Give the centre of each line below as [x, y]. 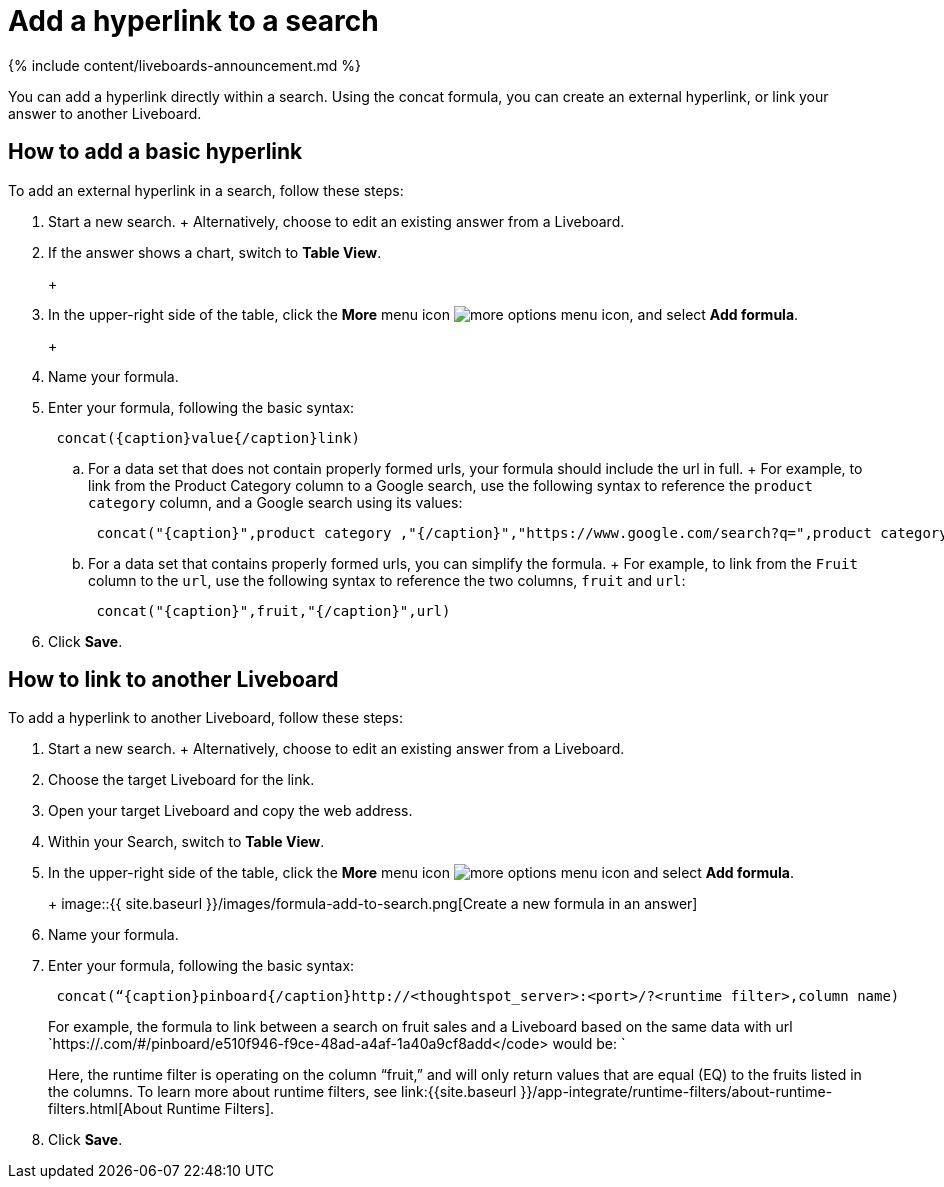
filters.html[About [105, 1109]
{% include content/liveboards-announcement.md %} [185, 65]
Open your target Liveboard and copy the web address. [230, 811]
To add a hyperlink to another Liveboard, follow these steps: [205, 718]
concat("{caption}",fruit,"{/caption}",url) [273, 610]
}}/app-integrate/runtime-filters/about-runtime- [676, 1092]
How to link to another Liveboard [173, 680]
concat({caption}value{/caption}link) [208, 437]
